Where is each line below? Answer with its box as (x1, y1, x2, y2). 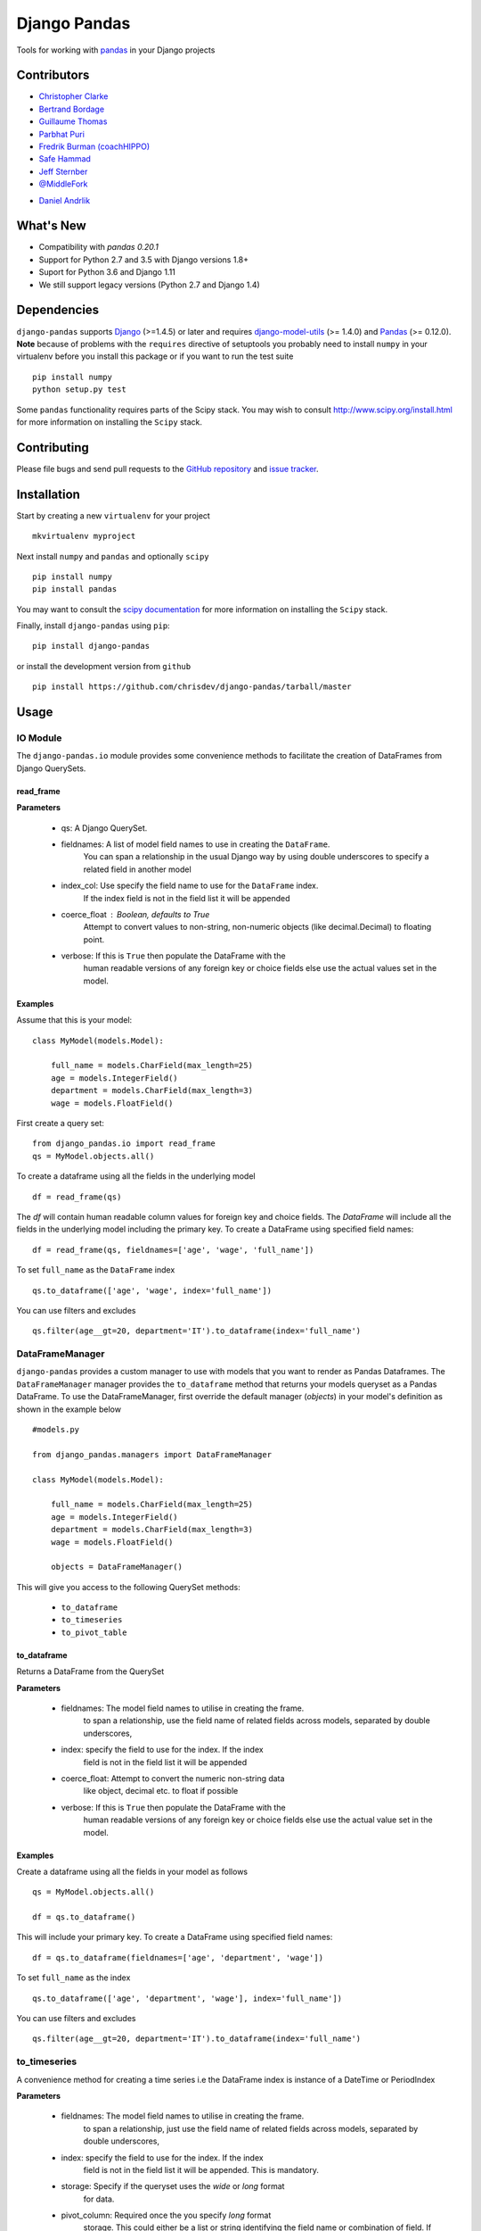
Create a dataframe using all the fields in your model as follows (16, 1866, 249, 1877)
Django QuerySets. (16, 763, 86, 774)
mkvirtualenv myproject (32, 531, 136, 542)
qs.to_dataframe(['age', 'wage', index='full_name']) (32, 1285, 272, 1296)
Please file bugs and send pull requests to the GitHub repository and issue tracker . (16, 463, 320, 474)
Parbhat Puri (38, 129, 85, 139)
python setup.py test (32, 385, 126, 394)
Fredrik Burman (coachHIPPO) (38, 141, 151, 152)
